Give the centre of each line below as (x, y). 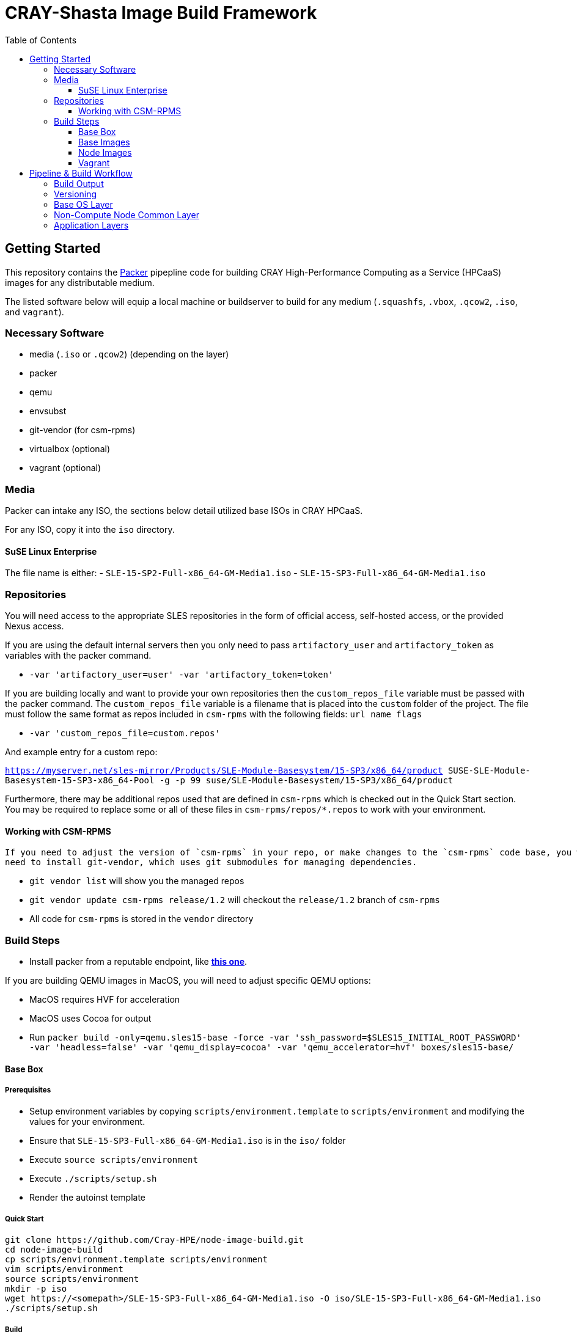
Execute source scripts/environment (114, 1160)
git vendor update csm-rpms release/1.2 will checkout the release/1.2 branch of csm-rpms (235, 900)
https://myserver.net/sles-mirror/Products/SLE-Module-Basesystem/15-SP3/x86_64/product (224, 771)
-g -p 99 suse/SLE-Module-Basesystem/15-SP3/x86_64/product (306, 781)
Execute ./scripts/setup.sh (93, 1179)
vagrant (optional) (65, 468)
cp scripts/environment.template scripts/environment (136, 1260)
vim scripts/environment (64, 1269)
